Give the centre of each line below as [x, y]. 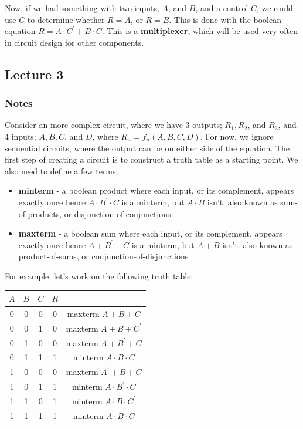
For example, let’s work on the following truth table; [99, 276]
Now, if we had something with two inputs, [82, 8]
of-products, [40, 213]
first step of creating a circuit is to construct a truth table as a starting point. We [151, 159]
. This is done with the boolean [225, 19]
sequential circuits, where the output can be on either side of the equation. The [147, 148]
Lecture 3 [34, 74]
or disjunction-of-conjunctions [118, 213]
